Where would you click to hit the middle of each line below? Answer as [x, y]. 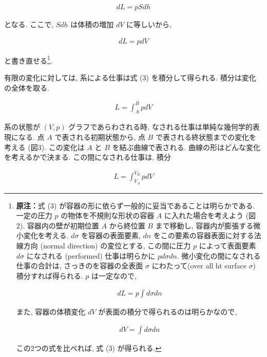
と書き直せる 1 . [28, 59]
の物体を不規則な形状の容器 [108, 215]
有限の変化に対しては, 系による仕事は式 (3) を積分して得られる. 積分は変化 [130, 77]
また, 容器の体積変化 [51, 312]
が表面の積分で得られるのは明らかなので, [168, 312]
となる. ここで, [29, 24]
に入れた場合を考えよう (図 [210, 215]
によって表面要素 [227, 245]
